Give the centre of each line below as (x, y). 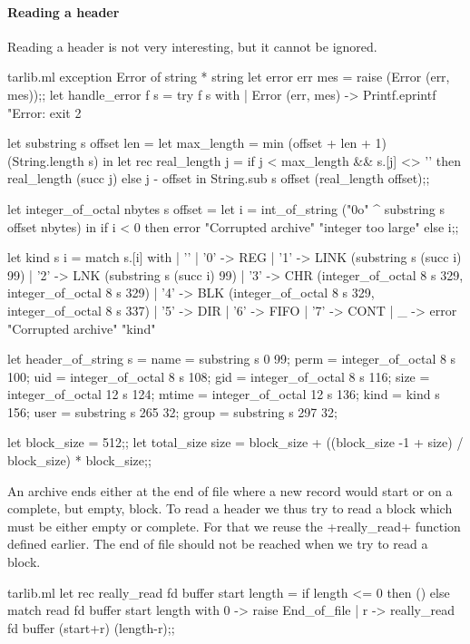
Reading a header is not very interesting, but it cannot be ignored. (192, 46)
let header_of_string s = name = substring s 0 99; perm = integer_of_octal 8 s (232, 359)
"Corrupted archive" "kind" (82, 328)
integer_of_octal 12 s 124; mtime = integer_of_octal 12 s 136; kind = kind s (224, 394)
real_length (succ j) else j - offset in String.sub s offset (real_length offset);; (219, 178)
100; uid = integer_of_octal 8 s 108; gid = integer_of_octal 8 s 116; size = (219, 376)
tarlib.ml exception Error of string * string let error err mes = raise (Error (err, (229, 77)
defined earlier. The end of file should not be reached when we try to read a (218, 544)
